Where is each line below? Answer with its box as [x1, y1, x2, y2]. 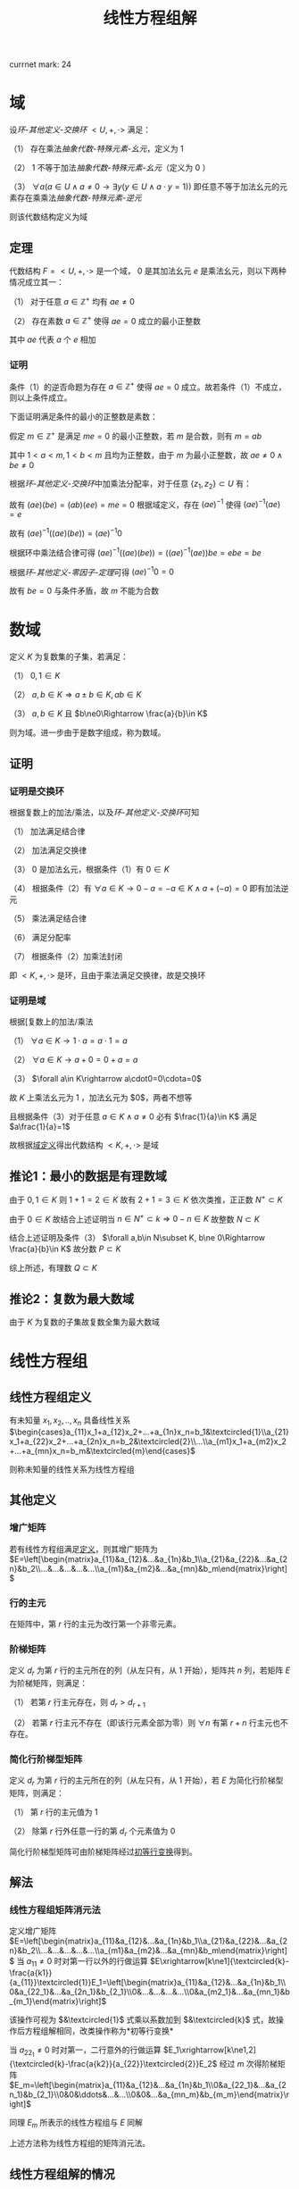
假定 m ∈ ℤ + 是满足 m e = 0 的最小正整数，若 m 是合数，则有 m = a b [9, 430, 262, 441]
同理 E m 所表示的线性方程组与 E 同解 [9, 2118, 143, 2130]
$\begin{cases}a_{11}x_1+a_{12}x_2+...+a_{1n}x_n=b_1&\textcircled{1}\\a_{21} [9, 1426, 290, 1437]
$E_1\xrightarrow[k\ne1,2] [163, 2044, 257, 2055]
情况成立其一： [9, 276, 64, 287]
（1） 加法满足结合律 [9, 825, 86, 836]
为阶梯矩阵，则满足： [9, 1678, 87, 1689]
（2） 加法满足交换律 [9, 845, 87, 856]
